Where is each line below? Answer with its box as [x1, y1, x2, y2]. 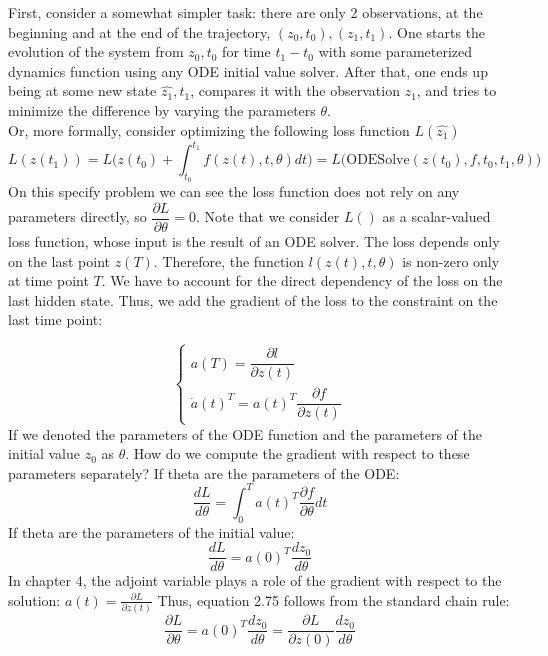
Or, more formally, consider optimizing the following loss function [8, 119, 410, 140]
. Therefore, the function [153, 250, 305, 271]
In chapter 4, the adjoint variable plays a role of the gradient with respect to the [8, 570, 502, 591]
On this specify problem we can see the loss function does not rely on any [8, 181, 460, 202]
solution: [8, 589, 61, 610]
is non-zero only [402, 250, 500, 271]
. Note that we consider [196, 206, 340, 227]
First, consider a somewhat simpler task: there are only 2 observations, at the [8, 2, 483, 22]
